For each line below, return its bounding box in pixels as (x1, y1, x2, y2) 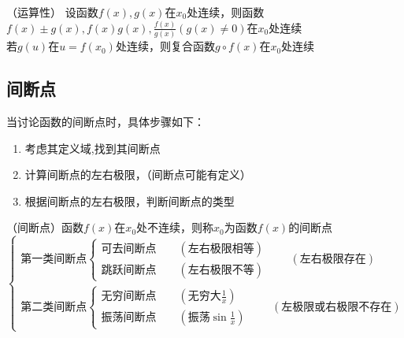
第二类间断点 (20, 301, 87, 313)
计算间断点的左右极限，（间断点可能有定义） (24, 166, 251, 183)
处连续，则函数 (187, 4, 265, 20)
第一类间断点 (20, 254, 87, 266)
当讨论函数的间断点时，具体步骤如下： (6, 113, 205, 130)
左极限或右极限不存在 (281, 301, 392, 313)
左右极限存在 (299, 254, 366, 266)
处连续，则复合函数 (115, 38, 215, 54)
